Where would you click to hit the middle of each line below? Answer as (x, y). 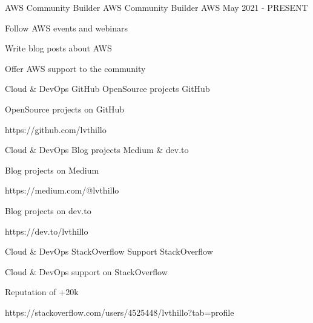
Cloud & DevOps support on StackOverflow (86, 271)
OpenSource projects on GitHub (65, 109)
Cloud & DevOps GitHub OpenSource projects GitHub (107, 89)
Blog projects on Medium (52, 170)
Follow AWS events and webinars (66, 28)
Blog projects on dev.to (48, 210)
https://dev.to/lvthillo (47, 231)
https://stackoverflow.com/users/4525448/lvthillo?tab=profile (120, 312)
